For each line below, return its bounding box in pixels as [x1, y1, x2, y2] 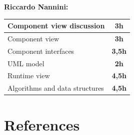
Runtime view [7, 70, 50, 81]
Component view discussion [7, 20, 105, 31]
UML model [7, 58, 44, 68]
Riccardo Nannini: [4, 1, 68, 11]
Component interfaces [7, 45, 74, 56]
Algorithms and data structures [7, 83, 104, 93]
